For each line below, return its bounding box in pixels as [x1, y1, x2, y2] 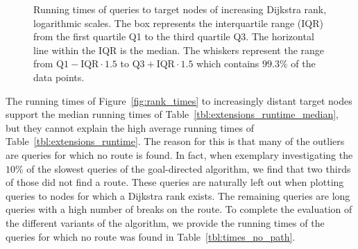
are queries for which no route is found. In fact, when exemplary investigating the [6, 147, 353, 162]
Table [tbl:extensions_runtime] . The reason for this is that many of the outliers [6, 134, 345, 148]
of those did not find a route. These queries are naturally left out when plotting [6, 175, 344, 189]
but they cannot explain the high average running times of [6, 120, 254, 135]
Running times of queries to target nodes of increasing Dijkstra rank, [33, 2, 327, 16]
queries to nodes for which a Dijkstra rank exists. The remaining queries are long [6, 188, 350, 203]
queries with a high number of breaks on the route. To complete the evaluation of [6, 202, 352, 216]
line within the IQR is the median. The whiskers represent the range [33, 42, 325, 57]
